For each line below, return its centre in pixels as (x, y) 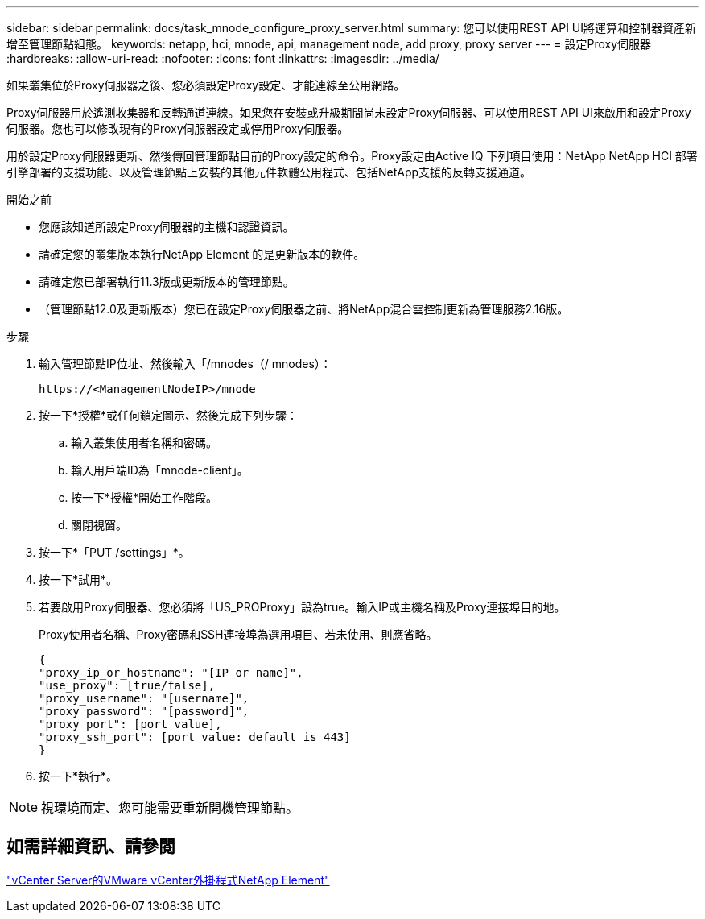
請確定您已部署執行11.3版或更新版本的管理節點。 (167, 281)
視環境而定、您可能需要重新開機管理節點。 (170, 808)
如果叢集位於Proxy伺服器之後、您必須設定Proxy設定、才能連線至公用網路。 (206, 85)
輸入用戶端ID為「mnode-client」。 (160, 470)
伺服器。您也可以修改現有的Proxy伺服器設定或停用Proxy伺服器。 (178, 128)
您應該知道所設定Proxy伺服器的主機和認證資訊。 (167, 227)
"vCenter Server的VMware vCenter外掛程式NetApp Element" (168, 880)
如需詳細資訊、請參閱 (91, 847)
